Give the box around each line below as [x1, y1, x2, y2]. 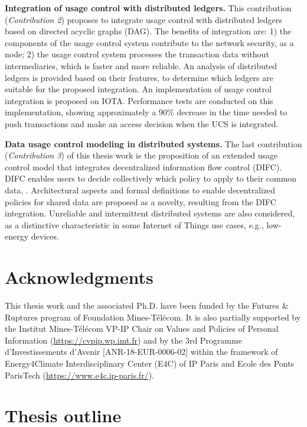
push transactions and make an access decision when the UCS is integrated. [5, 117, 279, 130]
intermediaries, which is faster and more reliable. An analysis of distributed [5, 59, 277, 72]
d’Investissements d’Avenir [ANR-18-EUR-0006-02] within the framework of [5, 345, 278, 358]
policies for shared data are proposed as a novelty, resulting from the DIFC [5, 195, 276, 208]
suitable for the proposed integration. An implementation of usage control [5, 83, 272, 95]
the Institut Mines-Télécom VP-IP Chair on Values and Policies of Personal [5, 322, 279, 335]
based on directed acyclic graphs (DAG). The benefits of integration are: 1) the [5, 25, 292, 37]
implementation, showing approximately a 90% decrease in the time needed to [5, 106, 288, 118]
